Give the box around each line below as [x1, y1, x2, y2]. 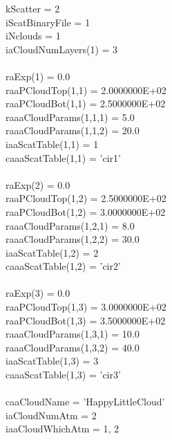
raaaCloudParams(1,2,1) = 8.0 [6, 218, 135, 232]
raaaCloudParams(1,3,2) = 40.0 [6, 340, 140, 354]
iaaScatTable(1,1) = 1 [6, 136, 99, 151]
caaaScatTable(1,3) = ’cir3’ [6, 367, 121, 382]
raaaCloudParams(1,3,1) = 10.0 [6, 327, 140, 341]
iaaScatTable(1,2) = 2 [6, 245, 99, 259]
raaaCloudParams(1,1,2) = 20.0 [6, 123, 140, 138]
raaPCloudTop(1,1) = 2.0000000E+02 [6, 82, 166, 97]
